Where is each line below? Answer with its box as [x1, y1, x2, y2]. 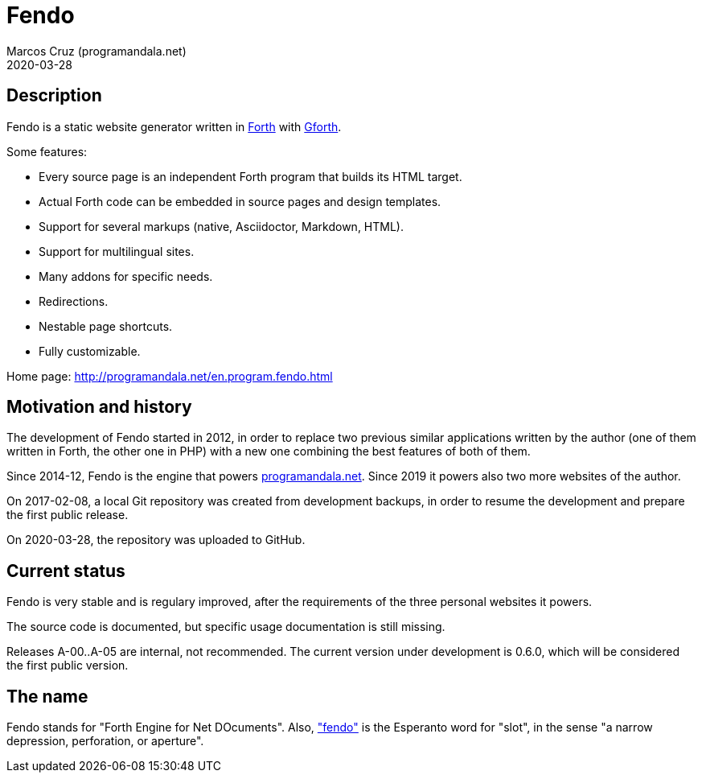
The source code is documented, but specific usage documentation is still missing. [6, 620, 445, 634]
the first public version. [6, 658, 129, 673]
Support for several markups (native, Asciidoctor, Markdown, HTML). [39, 219, 404, 233]
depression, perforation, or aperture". [6, 734, 204, 748]
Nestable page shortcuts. [39, 319, 173, 333]
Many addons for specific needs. [39, 269, 213, 283]
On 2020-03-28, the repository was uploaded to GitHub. [6, 533, 306, 547]
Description [6, 85, 102, 106]
